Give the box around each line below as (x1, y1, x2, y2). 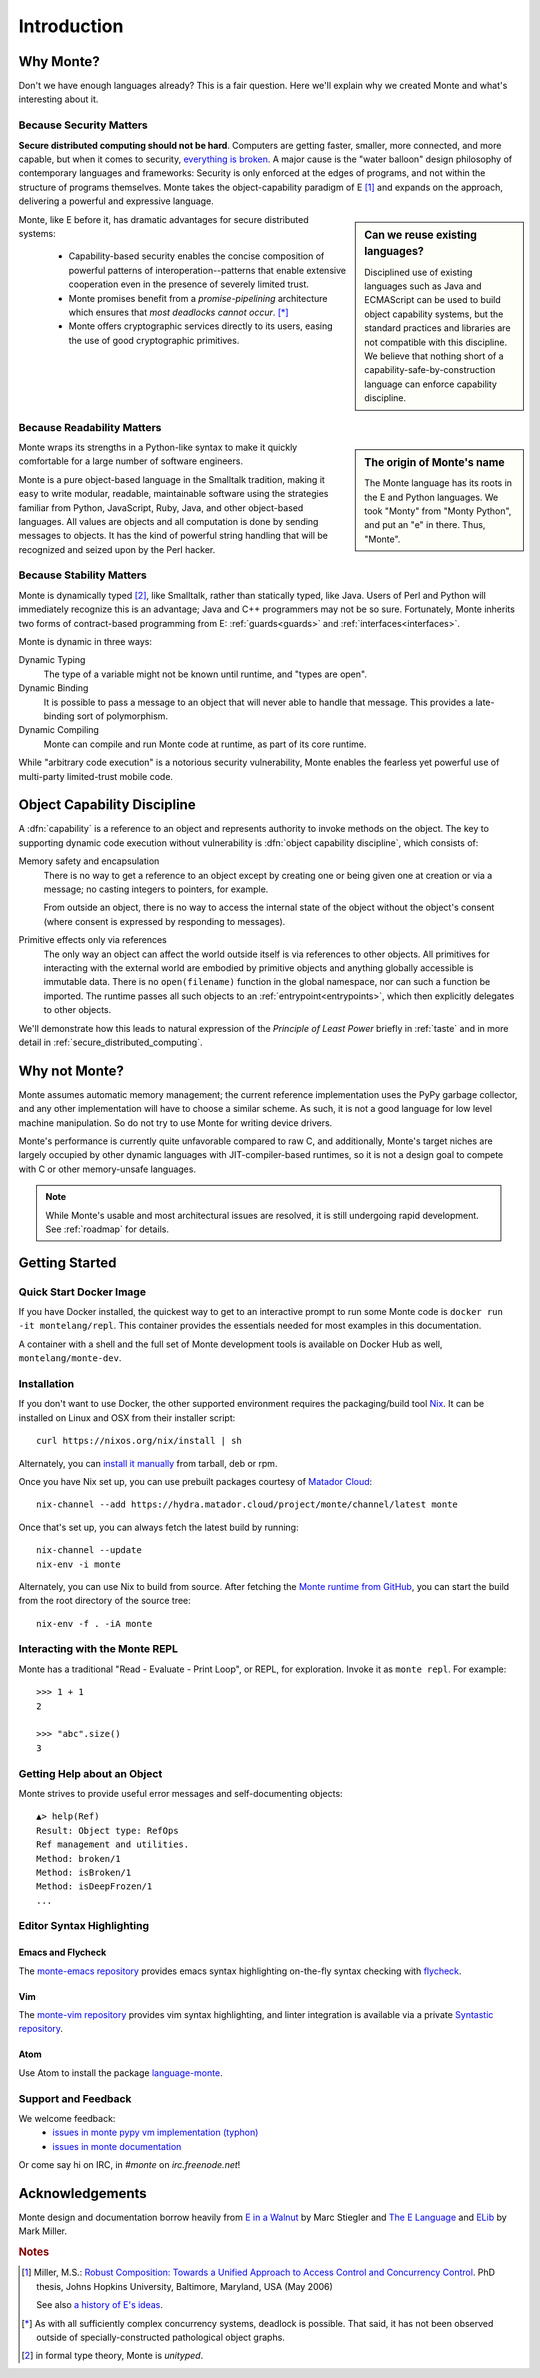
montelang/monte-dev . (18, 1352, 122, 1364)
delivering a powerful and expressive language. (18, 195, 214, 207)
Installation (18, 1377, 75, 1391)
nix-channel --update (36, 1545, 142, 1556)
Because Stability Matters (18, 568, 147, 582)
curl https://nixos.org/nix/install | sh (36, 1435, 242, 1447)
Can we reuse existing (364, 228, 477, 242)
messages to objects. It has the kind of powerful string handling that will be (18, 530, 329, 542)
